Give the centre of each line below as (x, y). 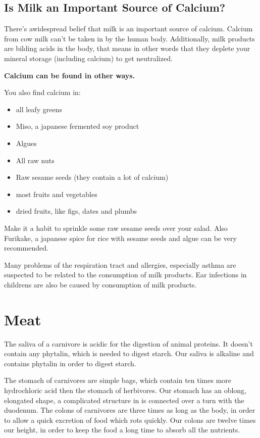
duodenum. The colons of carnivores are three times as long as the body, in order (130, 410)
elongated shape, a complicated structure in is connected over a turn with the (124, 400)
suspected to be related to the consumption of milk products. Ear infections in (125, 275)
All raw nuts (35, 160)
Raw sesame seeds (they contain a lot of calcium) (92, 177)
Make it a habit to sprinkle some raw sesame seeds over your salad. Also (116, 228)
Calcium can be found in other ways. (70, 75)
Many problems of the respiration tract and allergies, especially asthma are (120, 264)
